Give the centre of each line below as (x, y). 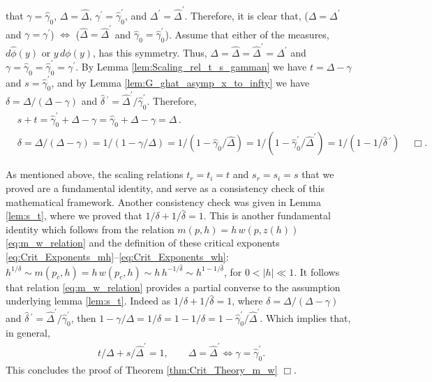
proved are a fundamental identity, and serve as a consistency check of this (165, 188)
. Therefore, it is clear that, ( (246, 15)
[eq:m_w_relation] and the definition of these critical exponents (143, 243)
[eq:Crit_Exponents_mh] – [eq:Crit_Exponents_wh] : (117, 257)
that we (318, 174)
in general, (28, 333)
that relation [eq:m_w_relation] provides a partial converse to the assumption (173, 287)
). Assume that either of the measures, (247, 34)
